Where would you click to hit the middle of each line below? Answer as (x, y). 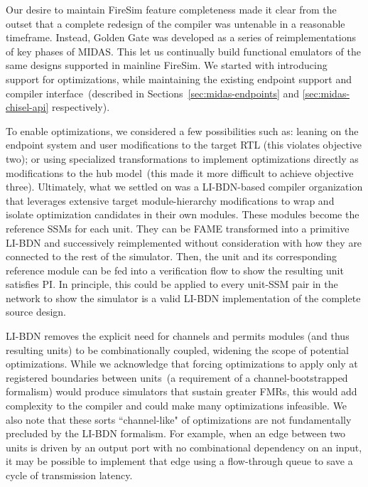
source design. (36, 312)
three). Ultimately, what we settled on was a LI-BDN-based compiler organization (184, 187)
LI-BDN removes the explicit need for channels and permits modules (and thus (178, 336)
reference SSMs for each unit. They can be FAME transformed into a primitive (178, 228)
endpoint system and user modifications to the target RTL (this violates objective (184, 145)
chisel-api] (27, 107)
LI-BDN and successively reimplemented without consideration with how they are (184, 242)
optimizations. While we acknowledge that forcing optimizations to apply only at (182, 364)
